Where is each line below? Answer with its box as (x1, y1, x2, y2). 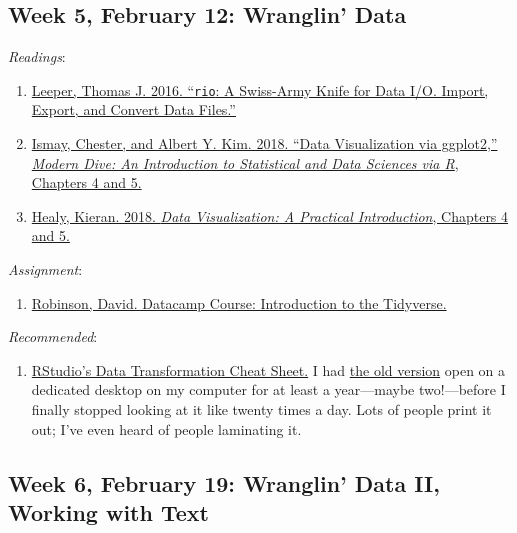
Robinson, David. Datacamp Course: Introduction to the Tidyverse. (31, 292, 447, 313)
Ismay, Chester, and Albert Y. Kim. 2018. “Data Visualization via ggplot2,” (31, 133, 498, 154)
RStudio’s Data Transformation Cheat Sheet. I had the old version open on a (31, 359, 506, 380)
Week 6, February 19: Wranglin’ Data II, (8, 467, 440, 498)
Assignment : (8, 259, 83, 280)
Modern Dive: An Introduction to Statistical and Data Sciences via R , (31, 152, 459, 173)
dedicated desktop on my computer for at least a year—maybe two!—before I (31, 379, 506, 400)
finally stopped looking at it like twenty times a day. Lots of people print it (31, 398, 492, 419)
